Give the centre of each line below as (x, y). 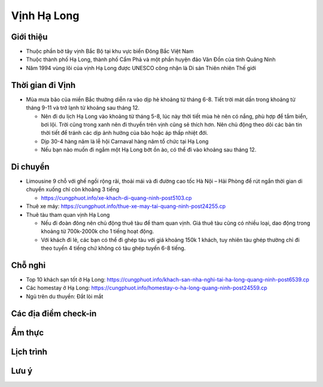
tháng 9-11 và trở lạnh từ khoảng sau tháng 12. (83, 108)
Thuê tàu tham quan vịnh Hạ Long (68, 214)
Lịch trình (29, 351)
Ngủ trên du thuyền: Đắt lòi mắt (65, 296)
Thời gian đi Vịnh (43, 85)
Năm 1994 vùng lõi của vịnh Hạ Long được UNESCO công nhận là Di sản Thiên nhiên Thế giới (141, 68)
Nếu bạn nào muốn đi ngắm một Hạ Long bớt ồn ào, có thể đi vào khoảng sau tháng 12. (149, 150)
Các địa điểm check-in (54, 314)
